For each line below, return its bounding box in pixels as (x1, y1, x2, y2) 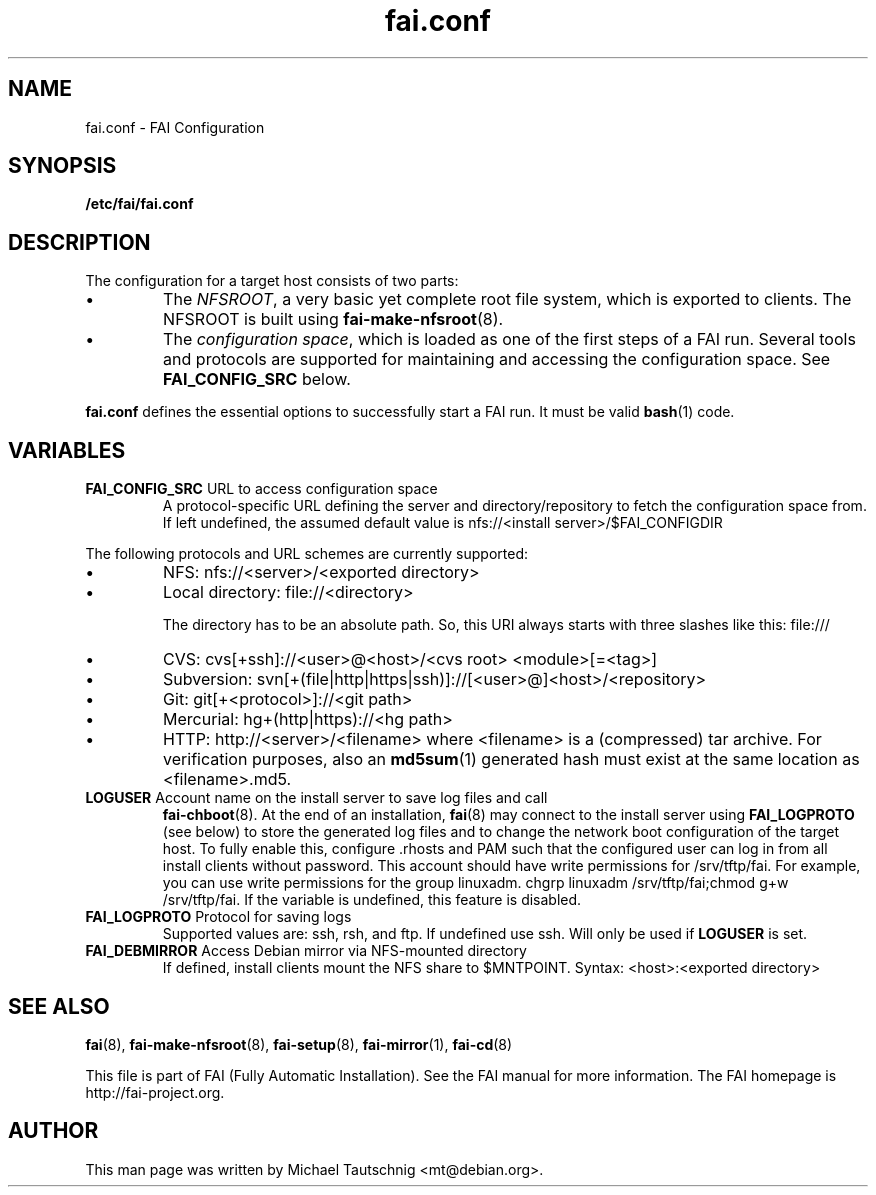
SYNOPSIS (8, 153, 117, 179)
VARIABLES (8, 437, 126, 463)
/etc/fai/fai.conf (85, 195, 194, 213)
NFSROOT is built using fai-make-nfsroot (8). (163, 309, 504, 330)
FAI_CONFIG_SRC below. (163, 369, 351, 390)
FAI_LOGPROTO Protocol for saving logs (85, 908, 352, 926)
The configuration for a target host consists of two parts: (85, 272, 459, 290)
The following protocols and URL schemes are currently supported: (85, 545, 528, 563)
